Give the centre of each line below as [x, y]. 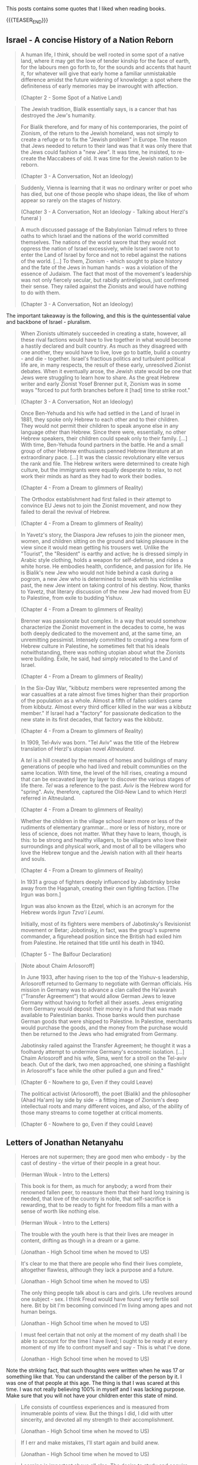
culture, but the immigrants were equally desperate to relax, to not [101, 470]
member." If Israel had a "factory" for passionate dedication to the [101, 713]
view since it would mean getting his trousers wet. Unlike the [95, 547]
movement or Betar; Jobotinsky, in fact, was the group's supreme [100, 930]
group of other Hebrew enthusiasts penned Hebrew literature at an [102, 451]
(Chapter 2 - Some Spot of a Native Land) [71, 97]
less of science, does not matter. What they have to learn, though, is [104, 834]
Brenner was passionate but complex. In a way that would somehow [103, 621]
